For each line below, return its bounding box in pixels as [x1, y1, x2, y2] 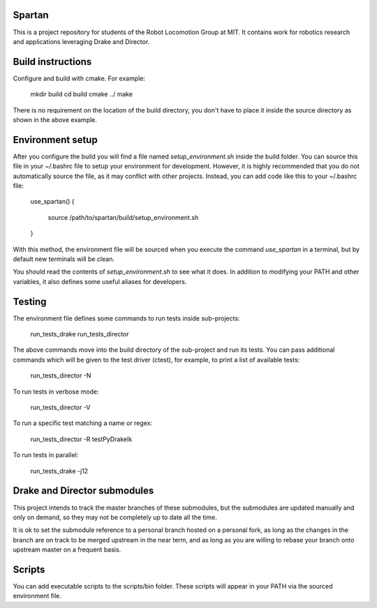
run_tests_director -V [30, 403, 91, 412]
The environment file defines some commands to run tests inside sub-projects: [13, 314, 240, 322]
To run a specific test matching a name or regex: [13, 419, 153, 427]
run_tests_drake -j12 [30, 466, 89, 475]
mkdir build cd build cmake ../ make [30, 90, 133, 98]
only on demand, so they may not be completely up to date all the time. [13, 513, 218, 521]
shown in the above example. [13, 115, 98, 124]
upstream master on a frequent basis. [13, 545, 121, 554]
